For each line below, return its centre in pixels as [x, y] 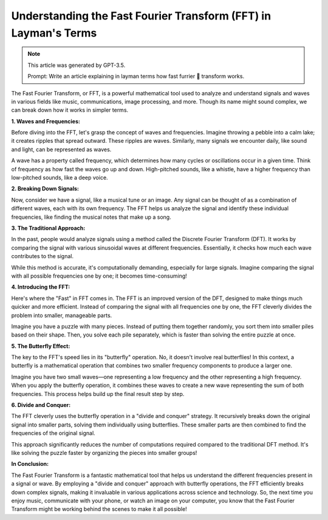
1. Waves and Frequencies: [46, 121]
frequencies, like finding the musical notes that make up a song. [91, 217]
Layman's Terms [54, 33]
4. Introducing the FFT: [41, 287]
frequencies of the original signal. [53, 433]
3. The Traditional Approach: [48, 228]
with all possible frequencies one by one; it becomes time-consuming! [99, 276]
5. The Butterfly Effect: [41, 346]
